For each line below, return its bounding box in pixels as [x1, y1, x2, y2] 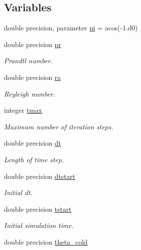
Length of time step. [4, 154, 64, 164]
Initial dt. [4, 187, 33, 198]
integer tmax [4, 105, 42, 115]
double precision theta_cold [4, 236, 88, 247]
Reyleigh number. [4, 88, 55, 99]
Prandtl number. [4, 55, 53, 66]
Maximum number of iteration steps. [4, 121, 114, 131]
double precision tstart [4, 203, 71, 214]
